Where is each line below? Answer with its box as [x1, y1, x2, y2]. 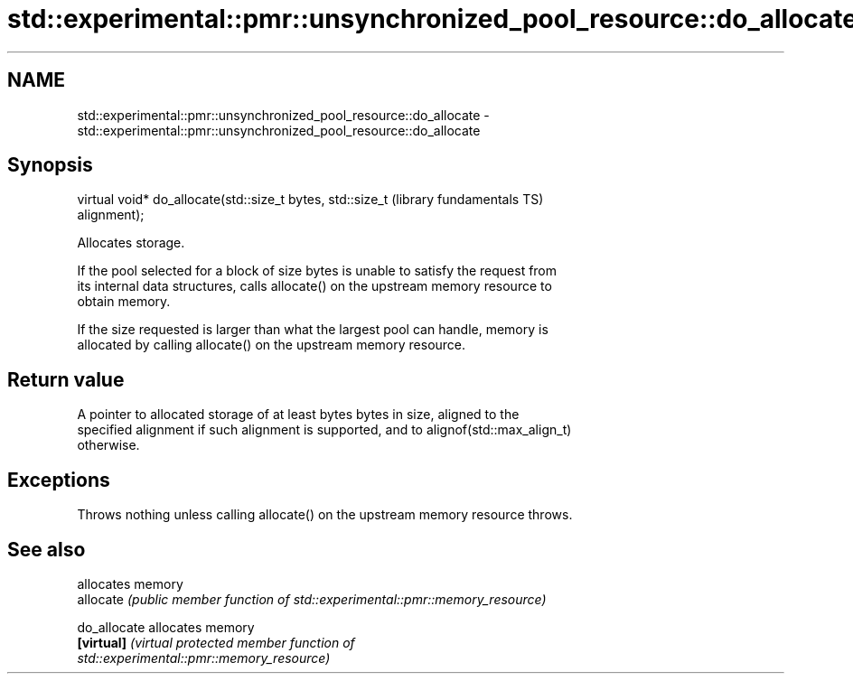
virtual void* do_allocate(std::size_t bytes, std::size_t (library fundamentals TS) [77, 191, 544, 208]
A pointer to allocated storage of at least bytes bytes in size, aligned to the [77, 406, 520, 423]
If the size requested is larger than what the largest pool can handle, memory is [77, 322, 548, 338]
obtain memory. [77, 294, 171, 310]
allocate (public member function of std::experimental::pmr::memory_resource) [77, 591, 547, 607]
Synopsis [7, 154, 93, 177]
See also [7, 537, 86, 561]
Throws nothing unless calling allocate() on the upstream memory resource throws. [77, 507, 573, 523]
